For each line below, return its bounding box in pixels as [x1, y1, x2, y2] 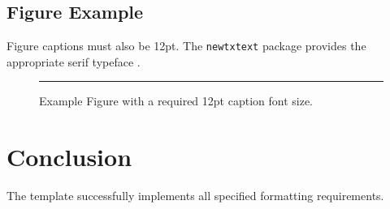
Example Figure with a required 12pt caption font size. [39, 92, 313, 109]
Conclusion [6, 140, 132, 173]
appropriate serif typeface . [6, 53, 141, 70]
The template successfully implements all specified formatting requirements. [6, 187, 384, 204]
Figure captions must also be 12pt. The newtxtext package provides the [6, 37, 366, 54]
